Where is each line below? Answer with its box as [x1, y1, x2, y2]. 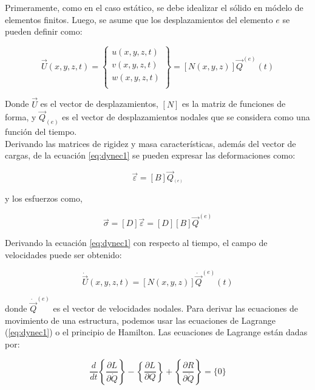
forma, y [5, 111, 36, 123]
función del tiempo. [5, 125, 77, 138]
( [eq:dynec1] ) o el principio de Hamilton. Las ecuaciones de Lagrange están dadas [5, 326, 308, 338]
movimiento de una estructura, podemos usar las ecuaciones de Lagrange [5, 313, 276, 326]
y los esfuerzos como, [5, 192, 83, 205]
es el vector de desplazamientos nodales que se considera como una [62, 111, 310, 123]
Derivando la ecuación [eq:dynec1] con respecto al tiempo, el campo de [5, 236, 268, 249]
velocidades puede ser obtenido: [5, 248, 122, 261]
